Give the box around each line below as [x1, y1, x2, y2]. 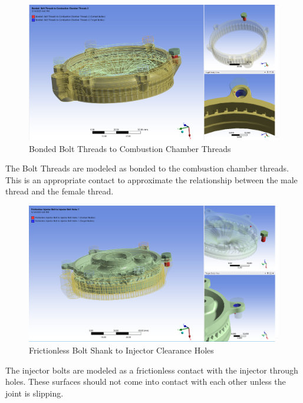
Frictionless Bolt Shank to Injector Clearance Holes [29, 344, 214, 356]
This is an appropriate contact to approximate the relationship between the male [5, 173, 298, 186]
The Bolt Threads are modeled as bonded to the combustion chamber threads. [5, 162, 289, 174]
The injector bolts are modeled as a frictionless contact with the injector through [5, 364, 298, 376]
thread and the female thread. [5, 185, 114, 197]
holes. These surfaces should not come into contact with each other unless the [5, 375, 286, 388]
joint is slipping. [5, 387, 64, 399]
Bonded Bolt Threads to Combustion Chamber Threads [29, 142, 231, 154]
